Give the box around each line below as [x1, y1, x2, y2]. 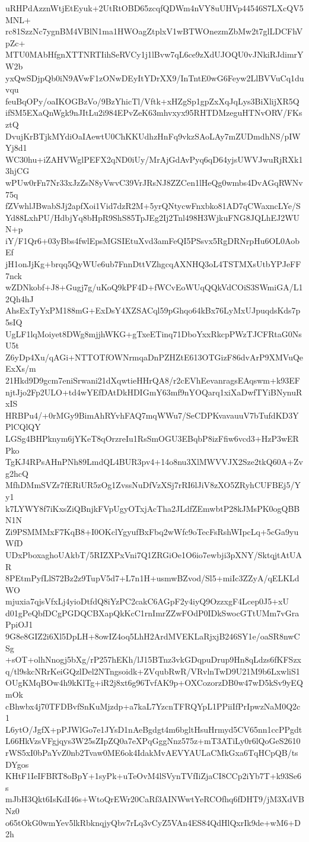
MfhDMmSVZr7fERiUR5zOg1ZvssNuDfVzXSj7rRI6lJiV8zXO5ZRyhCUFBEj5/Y [5, 479, 301, 491]
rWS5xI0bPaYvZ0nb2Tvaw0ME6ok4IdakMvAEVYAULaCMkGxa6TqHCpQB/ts [5, 746, 298, 758]
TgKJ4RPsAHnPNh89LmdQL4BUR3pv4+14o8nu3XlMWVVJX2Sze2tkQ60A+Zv [5, 455, 303, 468]
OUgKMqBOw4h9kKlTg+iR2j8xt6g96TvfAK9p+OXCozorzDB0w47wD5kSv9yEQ [5, 676, 303, 689]
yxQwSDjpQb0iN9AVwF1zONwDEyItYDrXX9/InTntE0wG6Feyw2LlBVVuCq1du [5, 71, 304, 84]
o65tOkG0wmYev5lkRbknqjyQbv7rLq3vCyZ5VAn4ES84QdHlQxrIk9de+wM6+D [5, 816, 301, 828]
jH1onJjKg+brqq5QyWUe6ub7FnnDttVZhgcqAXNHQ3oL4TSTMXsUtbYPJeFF [5, 258, 301, 270]
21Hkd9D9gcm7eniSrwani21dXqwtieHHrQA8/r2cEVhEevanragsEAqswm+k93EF [5, 374, 300, 386]
